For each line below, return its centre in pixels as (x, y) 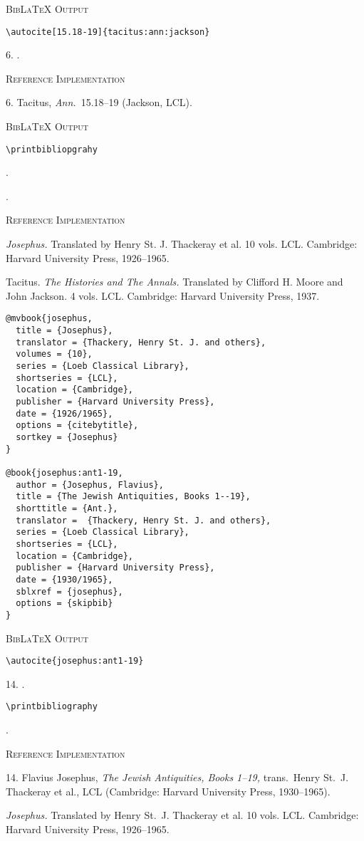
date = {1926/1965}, (64, 413)
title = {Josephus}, (64, 331)
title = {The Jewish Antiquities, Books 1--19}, (133, 497)
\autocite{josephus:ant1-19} (75, 661)
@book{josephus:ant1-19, (64, 472)
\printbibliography (52, 707)
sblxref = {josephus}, (69, 591)
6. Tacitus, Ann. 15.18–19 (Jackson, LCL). (99, 102)
